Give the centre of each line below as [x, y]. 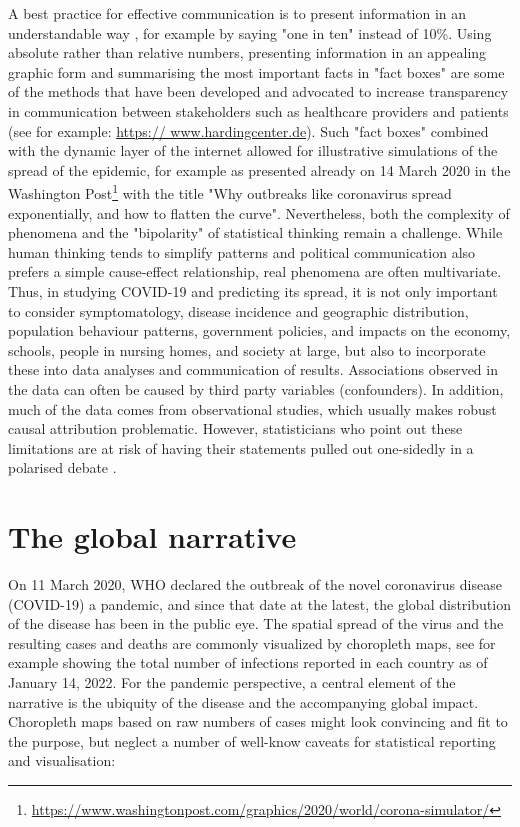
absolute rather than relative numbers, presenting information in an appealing [247, 52]
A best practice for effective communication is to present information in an [237, 13]
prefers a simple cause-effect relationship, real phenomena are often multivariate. [255, 271]
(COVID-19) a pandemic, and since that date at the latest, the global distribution [259, 603]
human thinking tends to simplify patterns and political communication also [242, 251]
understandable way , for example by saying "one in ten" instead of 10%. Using [250, 32]
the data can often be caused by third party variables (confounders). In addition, [256, 388]
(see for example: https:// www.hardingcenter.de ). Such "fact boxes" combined [248, 130]
